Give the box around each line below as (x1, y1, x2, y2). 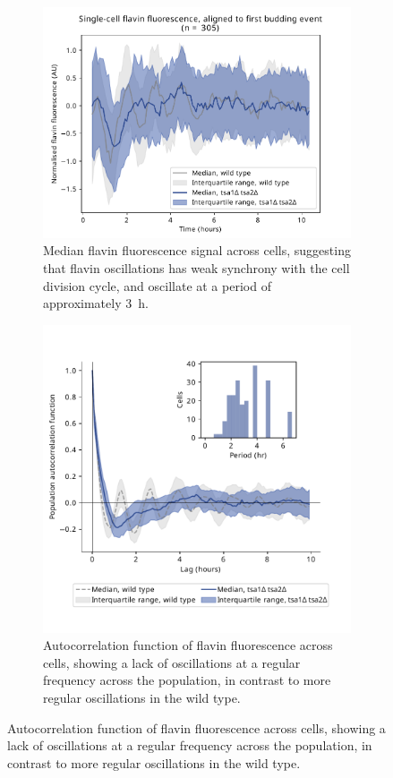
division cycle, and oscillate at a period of (43, 276, 271, 295)
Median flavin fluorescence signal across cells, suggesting (43, 241, 351, 260)
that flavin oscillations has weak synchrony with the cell (43, 258, 350, 277)
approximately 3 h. (43, 294, 149, 312)
